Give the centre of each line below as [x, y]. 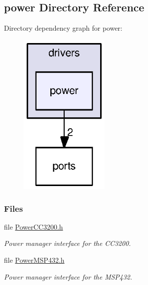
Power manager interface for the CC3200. [68, 243]
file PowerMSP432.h [34, 260]
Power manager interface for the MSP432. [68, 276]
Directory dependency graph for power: [63, 28]
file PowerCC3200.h [34, 226]
